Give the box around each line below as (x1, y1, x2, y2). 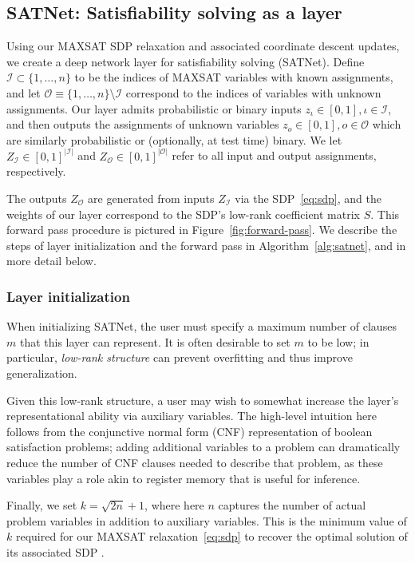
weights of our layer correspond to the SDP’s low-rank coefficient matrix (6, 205, 361, 222)
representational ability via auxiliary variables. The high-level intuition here (6, 407, 377, 424)
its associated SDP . (6, 543, 105, 560)
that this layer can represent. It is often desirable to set (19, 333, 290, 350)
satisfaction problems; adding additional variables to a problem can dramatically (6, 438, 401, 455)
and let (6, 84, 41, 101)
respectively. (6, 163, 66, 180)
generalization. (6, 364, 77, 381)
